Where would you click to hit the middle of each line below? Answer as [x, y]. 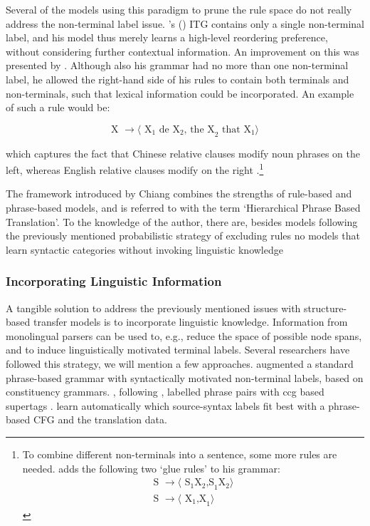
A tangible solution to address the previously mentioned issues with [153, 308]
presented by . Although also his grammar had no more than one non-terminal [177, 65]
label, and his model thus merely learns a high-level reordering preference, [167, 37]
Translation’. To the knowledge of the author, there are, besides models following [182, 221]
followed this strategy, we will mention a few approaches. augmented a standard [180, 363]
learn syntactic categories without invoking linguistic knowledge [144, 249]
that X [237, 129]
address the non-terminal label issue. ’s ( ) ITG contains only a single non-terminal [185, 23]
